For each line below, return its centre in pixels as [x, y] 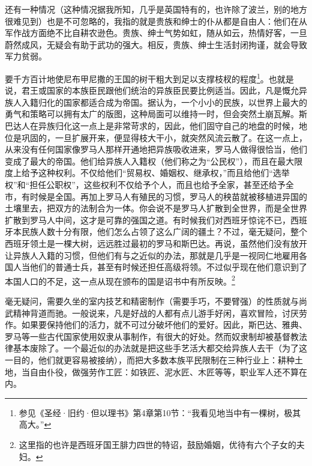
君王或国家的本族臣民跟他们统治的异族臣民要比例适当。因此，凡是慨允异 [164, 90]
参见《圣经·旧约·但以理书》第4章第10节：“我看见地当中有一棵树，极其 [160, 412]
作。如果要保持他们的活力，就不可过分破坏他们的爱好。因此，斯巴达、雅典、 [156, 325]
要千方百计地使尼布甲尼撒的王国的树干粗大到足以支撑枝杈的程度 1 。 [137, 77]
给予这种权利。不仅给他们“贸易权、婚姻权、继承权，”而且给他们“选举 [155, 173]
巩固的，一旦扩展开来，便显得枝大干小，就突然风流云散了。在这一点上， [164, 137]
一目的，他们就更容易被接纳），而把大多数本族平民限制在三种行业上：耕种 [150, 359]
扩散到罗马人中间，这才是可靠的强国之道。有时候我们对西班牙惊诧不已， [148, 219]
